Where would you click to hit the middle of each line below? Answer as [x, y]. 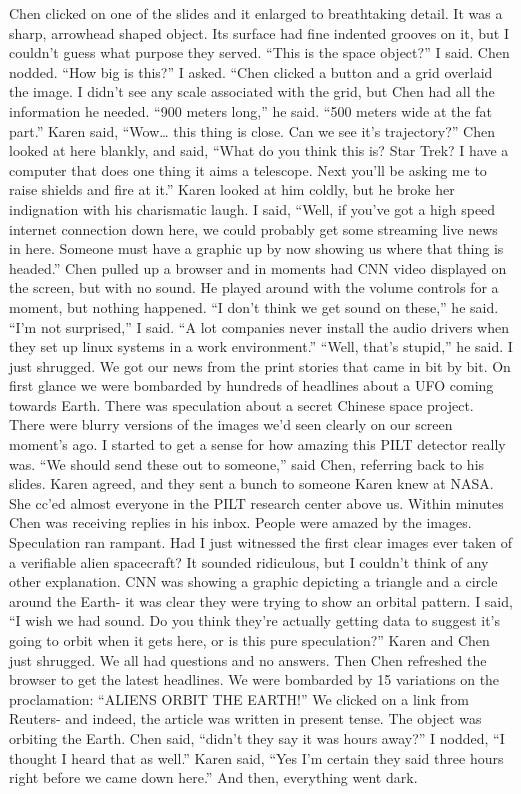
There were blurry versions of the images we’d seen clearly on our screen [231, 424]
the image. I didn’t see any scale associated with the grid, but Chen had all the [252, 91]
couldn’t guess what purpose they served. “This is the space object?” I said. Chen [259, 52]
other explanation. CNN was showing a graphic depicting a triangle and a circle [253, 581]
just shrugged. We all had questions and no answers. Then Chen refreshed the [248, 659]
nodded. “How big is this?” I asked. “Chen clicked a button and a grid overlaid [251, 71]
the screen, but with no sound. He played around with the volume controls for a [254, 287]
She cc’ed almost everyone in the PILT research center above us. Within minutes [256, 502]
